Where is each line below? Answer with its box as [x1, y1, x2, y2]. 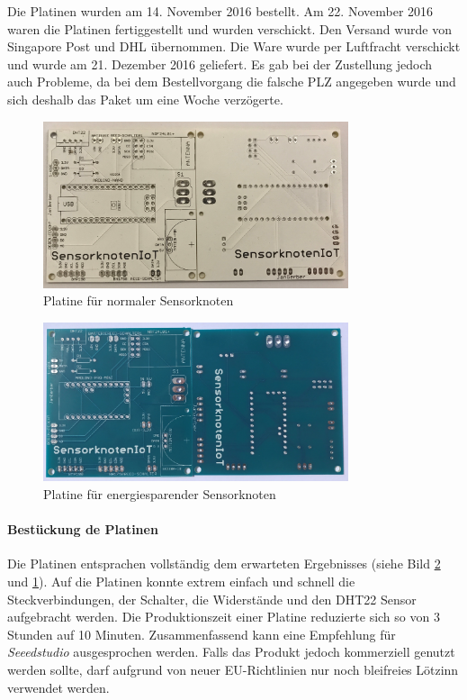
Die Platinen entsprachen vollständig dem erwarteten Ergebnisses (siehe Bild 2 [7, 554, 441, 573]
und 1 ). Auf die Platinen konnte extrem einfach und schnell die [7, 572, 355, 591]
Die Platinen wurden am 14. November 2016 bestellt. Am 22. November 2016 [7, 2, 434, 20]
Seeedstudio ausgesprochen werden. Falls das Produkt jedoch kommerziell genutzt [7, 642, 455, 661]
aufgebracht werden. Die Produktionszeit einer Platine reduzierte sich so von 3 [7, 607, 440, 626]
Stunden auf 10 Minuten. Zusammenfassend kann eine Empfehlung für [7, 624, 396, 643]
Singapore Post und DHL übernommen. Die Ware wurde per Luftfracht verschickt [7, 37, 461, 56]
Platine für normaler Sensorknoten [43, 291, 234, 310]
